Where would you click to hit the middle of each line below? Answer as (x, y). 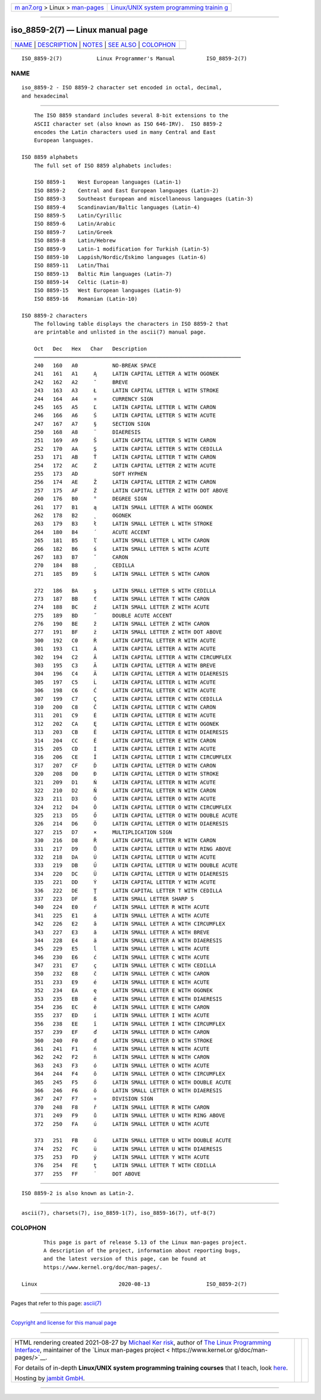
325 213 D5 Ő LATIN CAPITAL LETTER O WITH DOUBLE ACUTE (136, 816)
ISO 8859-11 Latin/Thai (72, 266)
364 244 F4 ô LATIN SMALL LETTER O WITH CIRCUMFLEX (129, 1074)
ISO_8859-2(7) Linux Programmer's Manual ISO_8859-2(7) (134, 58)
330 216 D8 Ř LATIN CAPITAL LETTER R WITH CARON (125, 841)
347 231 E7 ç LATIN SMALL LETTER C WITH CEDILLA (125, 966)
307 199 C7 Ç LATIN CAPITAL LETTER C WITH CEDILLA (128, 699)
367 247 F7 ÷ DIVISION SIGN (94, 1099)
